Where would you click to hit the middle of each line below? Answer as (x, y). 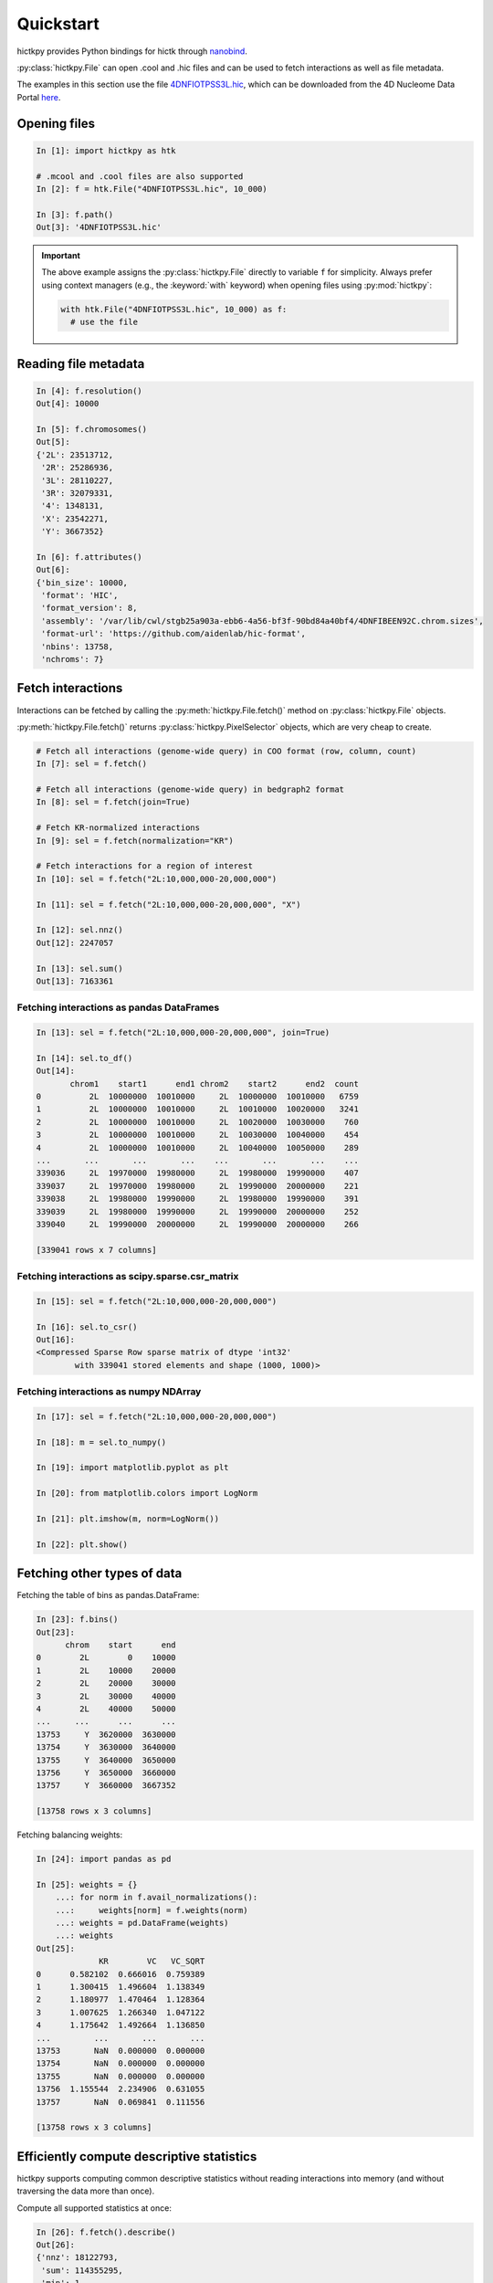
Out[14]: (56, 1071)
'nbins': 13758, (78, 647)
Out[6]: (53, 570)
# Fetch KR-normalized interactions (118, 828)
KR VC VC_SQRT (152, 1962)
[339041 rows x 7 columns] (96, 1250)
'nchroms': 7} (73, 659)
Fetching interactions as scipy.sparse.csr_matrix (128, 1277)
